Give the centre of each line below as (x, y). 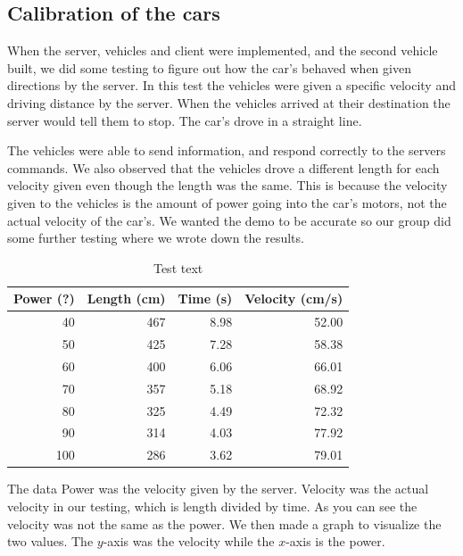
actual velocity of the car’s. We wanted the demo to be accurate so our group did (229, 220)
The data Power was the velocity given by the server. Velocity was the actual (218, 489)
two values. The (50, 541)
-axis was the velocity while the (189, 541)
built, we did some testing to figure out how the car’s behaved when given (209, 67)
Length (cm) (126, 299)
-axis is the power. (335, 541)
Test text (178, 267)
